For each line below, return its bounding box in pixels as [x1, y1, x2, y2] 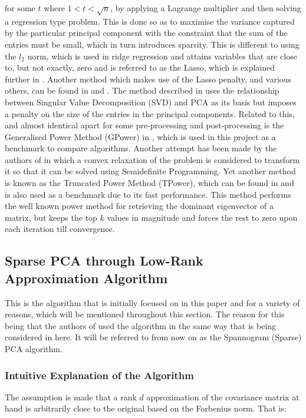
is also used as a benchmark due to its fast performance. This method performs [5, 188, 291, 200]
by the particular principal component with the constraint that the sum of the [5, 26, 288, 39]
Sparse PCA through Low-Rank [5, 251, 203, 270]
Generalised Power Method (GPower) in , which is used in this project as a [5, 130, 276, 142]
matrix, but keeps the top [5, 211, 97, 223]
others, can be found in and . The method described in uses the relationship [5, 84, 279, 97]
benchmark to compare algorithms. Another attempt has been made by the [5, 142, 277, 154]
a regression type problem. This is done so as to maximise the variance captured [5, 15, 295, 27]
